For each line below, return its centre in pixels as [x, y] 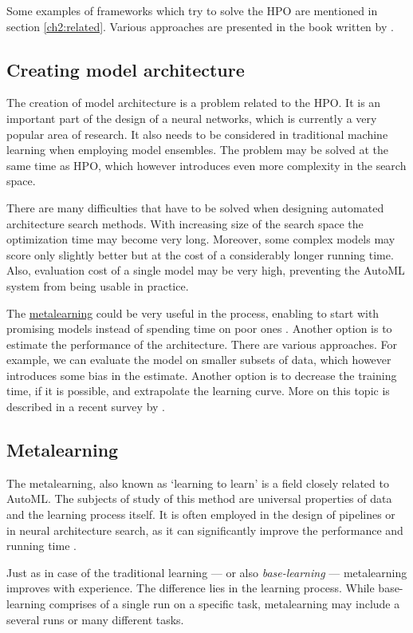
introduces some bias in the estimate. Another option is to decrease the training [202, 375]
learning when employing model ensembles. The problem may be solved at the [197, 150]
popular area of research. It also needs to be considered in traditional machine [197, 134]
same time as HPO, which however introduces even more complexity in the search [206, 165]
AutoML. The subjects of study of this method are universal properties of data [199, 498]
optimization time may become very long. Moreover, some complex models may [201, 239]
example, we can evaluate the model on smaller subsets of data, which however [199, 360]
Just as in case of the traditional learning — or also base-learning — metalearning [207, 572]
